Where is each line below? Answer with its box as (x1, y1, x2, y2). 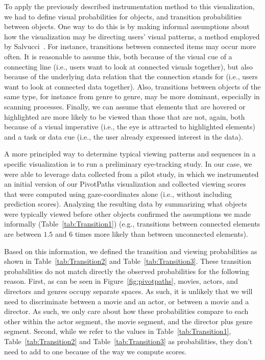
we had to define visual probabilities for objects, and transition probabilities (4, 11, 242, 21)
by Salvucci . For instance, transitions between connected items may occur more (4, 41, 256, 52)
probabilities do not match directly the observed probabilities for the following (4, 265, 249, 276)
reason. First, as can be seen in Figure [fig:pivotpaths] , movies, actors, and (4, 276, 238, 286)
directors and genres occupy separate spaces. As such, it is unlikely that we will (4, 286, 253, 297)
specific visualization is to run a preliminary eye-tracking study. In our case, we (4, 158, 252, 169)
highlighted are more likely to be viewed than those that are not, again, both (4, 111, 245, 122)
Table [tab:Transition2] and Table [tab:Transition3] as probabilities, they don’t (4, 336, 253, 346)
